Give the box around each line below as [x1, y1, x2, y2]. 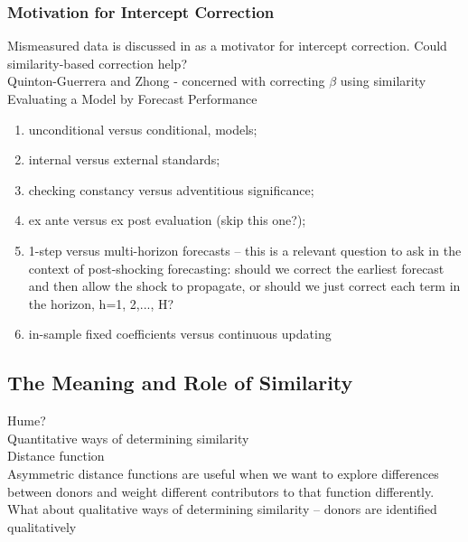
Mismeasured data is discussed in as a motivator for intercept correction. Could [7, 36, 447, 55]
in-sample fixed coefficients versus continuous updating [28, 324, 332, 343]
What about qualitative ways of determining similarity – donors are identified [7, 500, 437, 519]
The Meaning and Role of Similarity [7, 369, 353, 397]
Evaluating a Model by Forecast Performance [7, 89, 257, 107]
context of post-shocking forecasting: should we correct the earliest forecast [28, 258, 445, 277]
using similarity [340, 71, 426, 90]
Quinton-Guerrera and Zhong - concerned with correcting [7, 71, 325, 90]
